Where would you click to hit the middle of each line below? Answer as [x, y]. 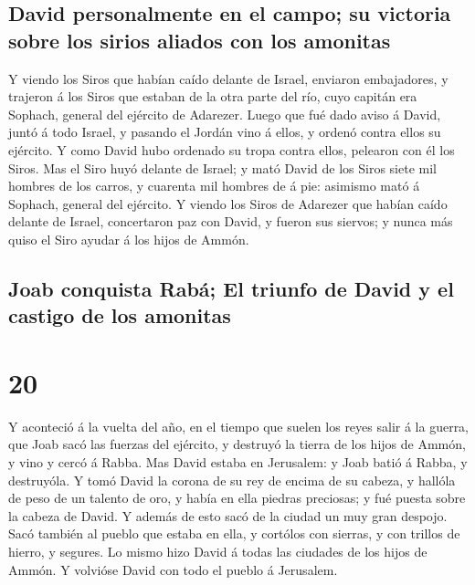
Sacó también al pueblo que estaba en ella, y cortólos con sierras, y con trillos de [234, 533]
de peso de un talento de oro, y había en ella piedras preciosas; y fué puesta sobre [237, 498]
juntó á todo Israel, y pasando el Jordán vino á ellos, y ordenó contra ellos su [225, 132]
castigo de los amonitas [120, 315]
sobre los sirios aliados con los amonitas [200, 40]
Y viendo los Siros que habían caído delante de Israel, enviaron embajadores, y [228, 78]
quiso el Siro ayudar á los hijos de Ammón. [129, 239]
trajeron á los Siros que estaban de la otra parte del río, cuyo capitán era [213, 96]
